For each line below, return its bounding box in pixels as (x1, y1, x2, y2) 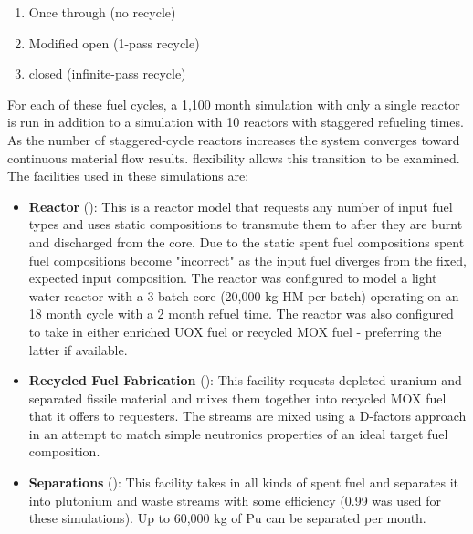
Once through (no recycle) (28, 3, 176, 21)
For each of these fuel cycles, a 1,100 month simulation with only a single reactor (7, 94, 460, 113)
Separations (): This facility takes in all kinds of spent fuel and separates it (28, 473, 459, 492)
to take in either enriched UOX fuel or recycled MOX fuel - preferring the (28, 321, 442, 340)
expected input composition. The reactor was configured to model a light (28, 268, 437, 288)
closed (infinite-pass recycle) (28, 64, 186, 83)
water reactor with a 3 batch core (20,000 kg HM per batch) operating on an (28, 286, 459, 305)
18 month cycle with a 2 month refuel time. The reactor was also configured (28, 304, 454, 323)
